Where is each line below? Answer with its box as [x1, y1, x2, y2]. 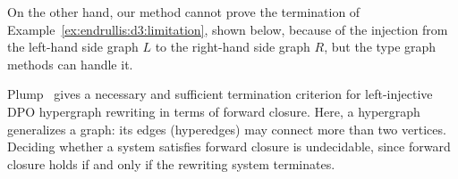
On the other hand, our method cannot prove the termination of [7, 3, 360, 20]
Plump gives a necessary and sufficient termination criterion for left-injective [7, 85, 433, 103]
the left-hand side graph [7, 37, 139, 56]
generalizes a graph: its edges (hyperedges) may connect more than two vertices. [7, 119, 446, 138]
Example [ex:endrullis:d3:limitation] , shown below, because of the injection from [7, 20, 448, 38]
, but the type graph [324, 37, 437, 56]
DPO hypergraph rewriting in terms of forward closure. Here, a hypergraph [7, 102, 420, 120]
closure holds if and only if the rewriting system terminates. [7, 154, 335, 173]
